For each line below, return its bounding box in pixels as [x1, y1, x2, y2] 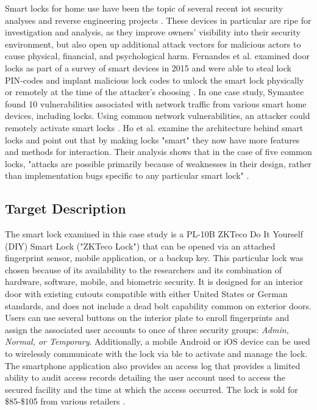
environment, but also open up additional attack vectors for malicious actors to [5, 37, 301, 50]
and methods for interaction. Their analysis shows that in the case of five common [5, 145, 312, 158]
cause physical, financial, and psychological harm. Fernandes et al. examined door [5, 49, 310, 62]
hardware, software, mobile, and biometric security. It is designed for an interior [5, 275, 304, 288]
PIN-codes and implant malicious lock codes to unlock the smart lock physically [5, 73, 304, 86]
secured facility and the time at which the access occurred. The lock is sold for [5, 383, 298, 395]
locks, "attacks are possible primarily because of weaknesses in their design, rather [5, 157, 312, 170]
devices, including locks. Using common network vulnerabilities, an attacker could [5, 109, 310, 122]
